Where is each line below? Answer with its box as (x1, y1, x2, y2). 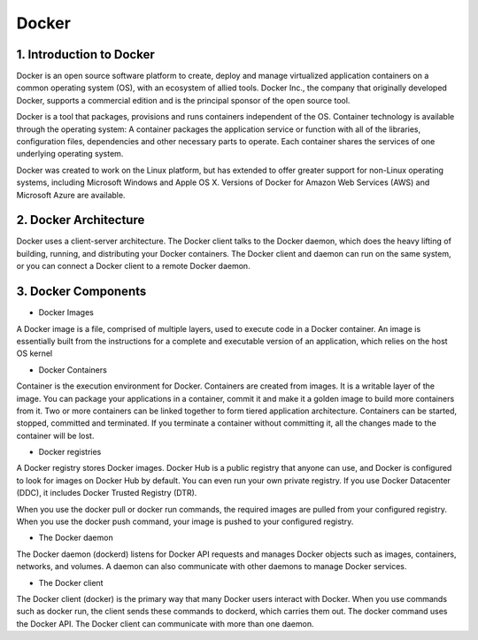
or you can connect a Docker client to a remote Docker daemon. (16, 261, 251, 272)
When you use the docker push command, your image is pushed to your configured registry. (16, 516, 354, 527)
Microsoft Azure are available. (16, 189, 126, 200)
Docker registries (38, 447, 102, 458)
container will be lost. (16, 430, 95, 441)
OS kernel (16, 348, 53, 359)
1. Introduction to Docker (16, 47, 155, 62)
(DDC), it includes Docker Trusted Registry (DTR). (16, 488, 197, 498)
